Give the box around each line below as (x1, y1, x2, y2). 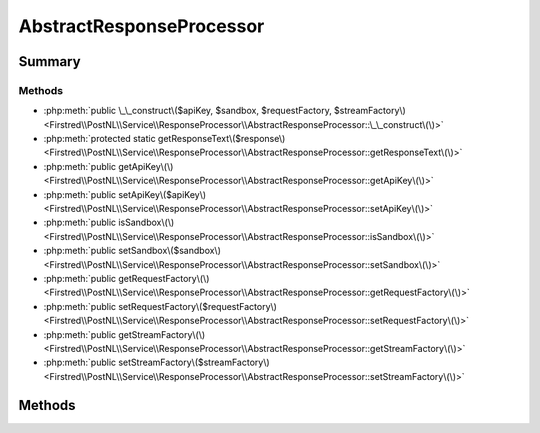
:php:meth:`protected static (43, 133, 156, 145)
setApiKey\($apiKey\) (118, 188, 207, 200)
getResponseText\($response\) (157, 133, 286, 145)
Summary (18, 53, 81, 70)
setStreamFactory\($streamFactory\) (118, 356, 270, 369)
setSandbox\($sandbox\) (118, 245, 222, 257)
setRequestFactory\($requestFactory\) (118, 300, 277, 312)
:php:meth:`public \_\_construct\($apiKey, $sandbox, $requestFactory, (43, 105, 332, 117)
